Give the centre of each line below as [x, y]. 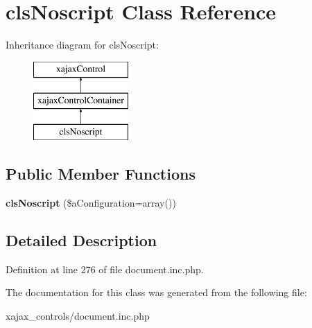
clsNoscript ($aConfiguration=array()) [91, 202]
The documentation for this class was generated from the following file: [156, 292]
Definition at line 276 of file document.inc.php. [105, 269]
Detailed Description [81, 240]
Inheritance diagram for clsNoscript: [82, 45]
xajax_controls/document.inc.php [78, 315]
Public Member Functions [101, 174]
